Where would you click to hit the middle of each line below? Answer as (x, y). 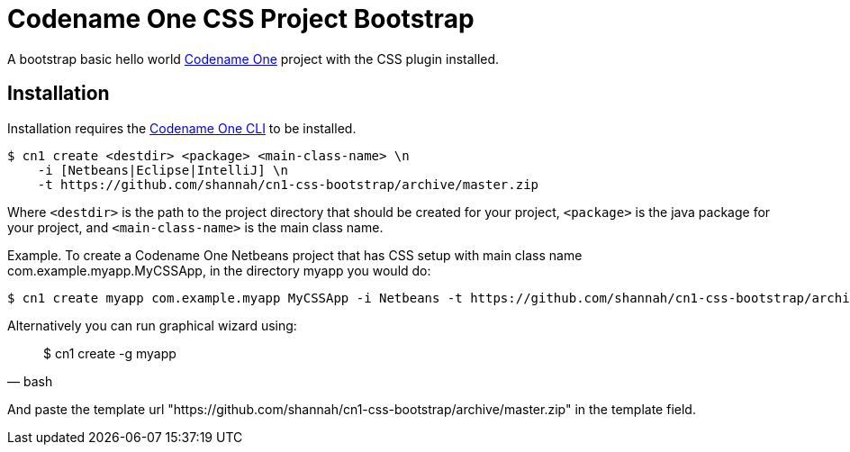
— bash (30, 381)
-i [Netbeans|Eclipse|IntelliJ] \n (163, 170)
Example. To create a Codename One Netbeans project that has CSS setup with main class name (295, 255)
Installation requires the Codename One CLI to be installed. (182, 128)
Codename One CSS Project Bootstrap (241, 19)
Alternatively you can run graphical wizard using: (152, 325)
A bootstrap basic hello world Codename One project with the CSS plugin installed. (253, 59)
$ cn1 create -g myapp (110, 353)
